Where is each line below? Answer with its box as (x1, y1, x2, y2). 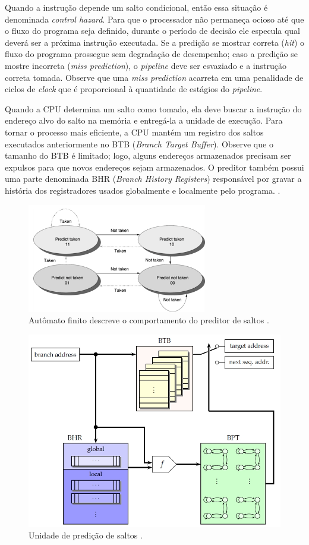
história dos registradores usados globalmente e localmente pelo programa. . (5, 184, 280, 196)
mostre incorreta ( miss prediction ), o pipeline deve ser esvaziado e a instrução (5, 59, 286, 71)
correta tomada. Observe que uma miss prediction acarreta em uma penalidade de (5, 71, 304, 83)
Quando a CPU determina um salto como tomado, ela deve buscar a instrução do (5, 102, 302, 115)
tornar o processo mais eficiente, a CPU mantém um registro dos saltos (5, 125, 264, 138)
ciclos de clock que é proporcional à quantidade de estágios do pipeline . (5, 83, 263, 95)
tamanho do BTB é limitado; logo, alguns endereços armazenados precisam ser (5, 149, 291, 162)
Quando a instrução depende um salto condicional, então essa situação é (5, 1, 268, 13)
